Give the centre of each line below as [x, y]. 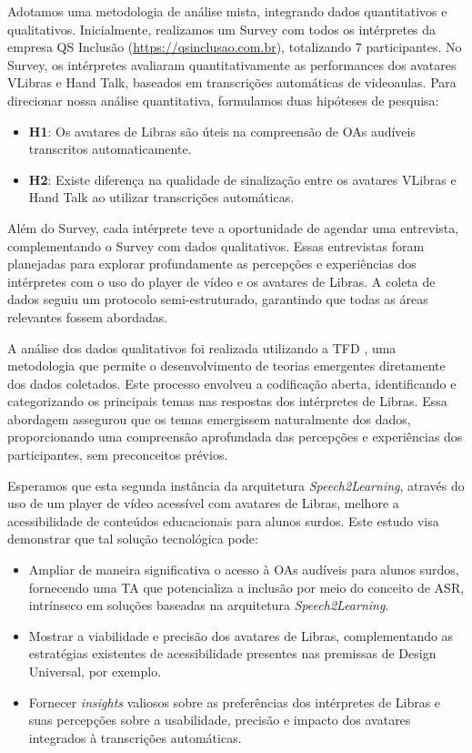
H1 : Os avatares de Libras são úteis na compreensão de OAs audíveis [222, 131]
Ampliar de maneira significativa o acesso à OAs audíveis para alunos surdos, [244, 570]
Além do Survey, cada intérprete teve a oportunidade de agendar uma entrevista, [233, 227]
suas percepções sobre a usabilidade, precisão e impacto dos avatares [220, 720]
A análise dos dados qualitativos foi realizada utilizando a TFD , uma [202, 347]
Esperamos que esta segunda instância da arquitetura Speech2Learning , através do [236, 485]
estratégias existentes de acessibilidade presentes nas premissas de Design [232, 653]
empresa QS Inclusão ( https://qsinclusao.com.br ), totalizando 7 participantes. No [235, 47]
